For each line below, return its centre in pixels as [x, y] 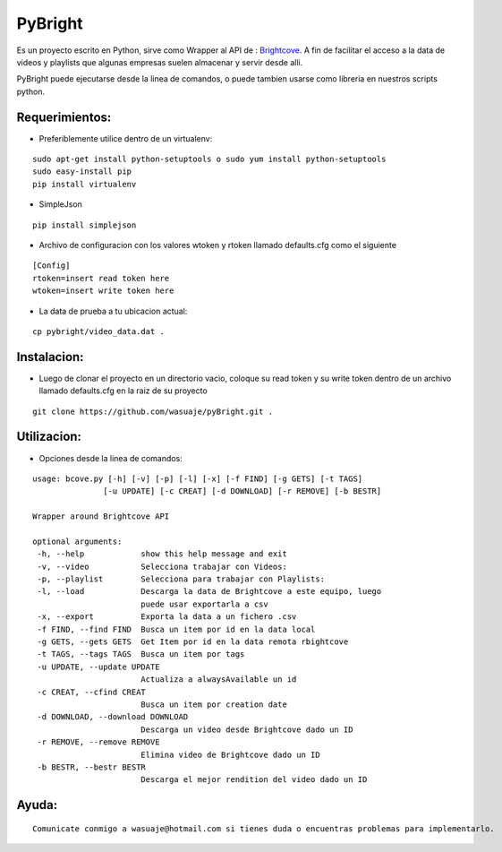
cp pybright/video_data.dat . [99, 331]
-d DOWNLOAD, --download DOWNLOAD [113, 717]
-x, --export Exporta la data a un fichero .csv [167, 617]
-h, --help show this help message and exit [162, 554]
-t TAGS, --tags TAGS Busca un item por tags [141, 654]
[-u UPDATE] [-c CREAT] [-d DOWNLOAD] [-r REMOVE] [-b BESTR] [242, 491]
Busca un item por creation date [214, 704]
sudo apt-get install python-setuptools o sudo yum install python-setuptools [209, 159]
